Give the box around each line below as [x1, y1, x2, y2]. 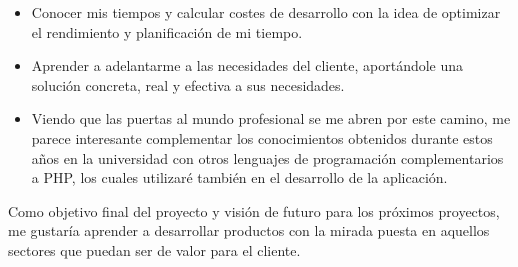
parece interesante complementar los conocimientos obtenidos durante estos [31, 127, 493, 148]
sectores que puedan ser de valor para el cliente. [8, 239, 301, 260]
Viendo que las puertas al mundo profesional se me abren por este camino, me [31, 108, 511, 129]
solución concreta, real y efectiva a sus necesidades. [31, 74, 345, 95]
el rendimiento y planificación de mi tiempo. [31, 21, 303, 42]
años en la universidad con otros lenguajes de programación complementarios [31, 147, 504, 168]
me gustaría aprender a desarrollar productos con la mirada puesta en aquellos [8, 220, 490, 241]
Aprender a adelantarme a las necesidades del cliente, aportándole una [31, 55, 464, 76]
